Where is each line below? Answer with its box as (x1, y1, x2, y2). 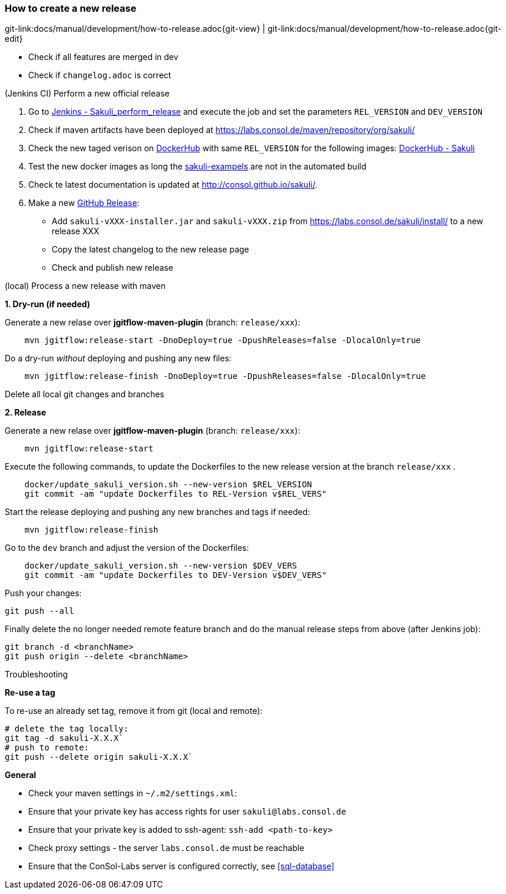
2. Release (5, 407, 46, 418)
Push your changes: (5, 588, 82, 599)
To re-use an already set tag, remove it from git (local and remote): (5, 706, 263, 716)
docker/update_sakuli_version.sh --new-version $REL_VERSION (24, 480, 312, 490)
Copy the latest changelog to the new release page (52, 244, 249, 255)
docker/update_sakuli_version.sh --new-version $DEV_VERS (24, 561, 297, 571)
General (5, 770, 36, 780)
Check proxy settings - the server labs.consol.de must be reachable (28, 843, 304, 853)
